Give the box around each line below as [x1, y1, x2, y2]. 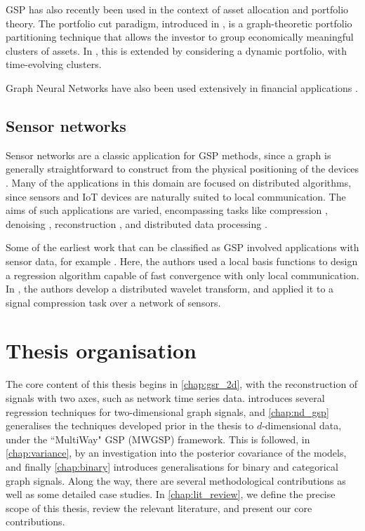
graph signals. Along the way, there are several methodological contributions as [6, 473, 346, 488]
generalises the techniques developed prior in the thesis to [6, 418, 254, 433]
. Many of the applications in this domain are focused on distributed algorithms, [6, 175, 352, 189]
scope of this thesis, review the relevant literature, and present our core [6, 500, 312, 515]
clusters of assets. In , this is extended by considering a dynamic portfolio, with [6, 43, 347, 58]
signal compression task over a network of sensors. [6, 295, 221, 309]
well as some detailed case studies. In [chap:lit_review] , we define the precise [6, 487, 336, 502]
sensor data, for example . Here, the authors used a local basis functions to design [6, 253, 358, 268]
